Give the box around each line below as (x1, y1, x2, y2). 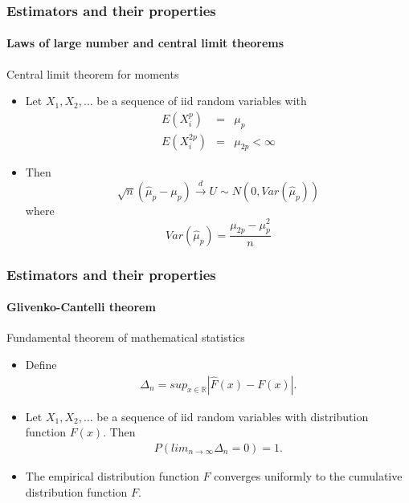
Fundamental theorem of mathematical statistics (6, 329, 245, 346)
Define (25, 356, 57, 373)
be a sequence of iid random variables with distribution (96, 408, 369, 424)
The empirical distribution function (25, 468, 199, 485)
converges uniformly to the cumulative (214, 468, 403, 485)
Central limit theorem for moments (6, 65, 179, 82)
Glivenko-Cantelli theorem (6, 298, 156, 315)
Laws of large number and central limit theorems (6, 34, 284, 51)
